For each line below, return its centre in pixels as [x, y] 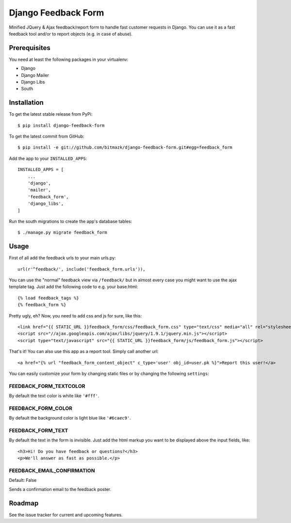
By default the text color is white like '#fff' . [54, 396]
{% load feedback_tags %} [48, 298]
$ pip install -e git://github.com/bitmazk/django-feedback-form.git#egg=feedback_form [125, 148]
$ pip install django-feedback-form [61, 125]
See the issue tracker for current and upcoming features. [66, 515]
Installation [26, 103]
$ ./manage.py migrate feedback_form [63, 233]
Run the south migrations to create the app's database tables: [71, 221]
